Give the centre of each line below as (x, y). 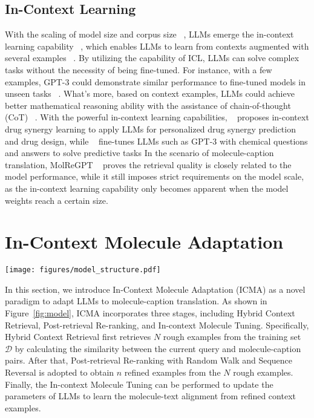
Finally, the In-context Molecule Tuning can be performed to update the (139, 384)
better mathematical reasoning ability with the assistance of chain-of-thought (148, 105)
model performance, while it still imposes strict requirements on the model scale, (155, 176)
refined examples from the (172, 372)
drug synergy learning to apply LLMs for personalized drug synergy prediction (150, 129)
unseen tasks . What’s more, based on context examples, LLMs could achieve (150, 93)
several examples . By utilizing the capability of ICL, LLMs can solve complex (152, 58)
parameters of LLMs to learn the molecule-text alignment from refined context (150, 396)
